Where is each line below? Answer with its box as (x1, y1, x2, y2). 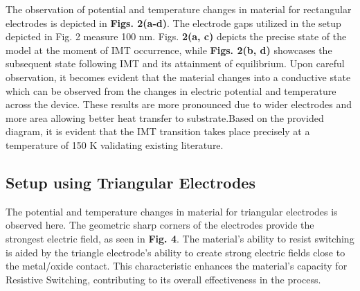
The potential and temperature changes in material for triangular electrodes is (6, 204, 338, 218)
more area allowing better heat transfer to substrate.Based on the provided (6, 110, 324, 125)
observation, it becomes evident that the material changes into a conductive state (6, 69, 351, 84)
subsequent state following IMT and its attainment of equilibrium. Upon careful (6, 56, 345, 71)
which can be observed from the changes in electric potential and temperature (6, 83, 336, 98)
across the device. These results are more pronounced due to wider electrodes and (6, 97, 352, 112)
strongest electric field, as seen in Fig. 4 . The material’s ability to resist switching (6, 231, 354, 245)
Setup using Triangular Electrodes (6, 171, 255, 193)
